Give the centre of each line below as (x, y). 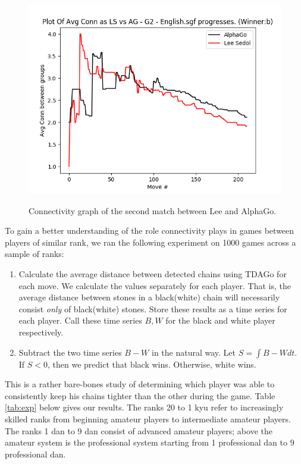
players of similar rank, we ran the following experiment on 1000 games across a (150, 242)
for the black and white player (220, 320)
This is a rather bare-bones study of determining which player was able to (140, 384)
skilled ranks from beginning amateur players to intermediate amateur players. (148, 418)
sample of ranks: (35, 254)
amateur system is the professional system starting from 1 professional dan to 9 (150, 442)
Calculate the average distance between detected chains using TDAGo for (153, 273)
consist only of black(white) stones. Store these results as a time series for (153, 308)
